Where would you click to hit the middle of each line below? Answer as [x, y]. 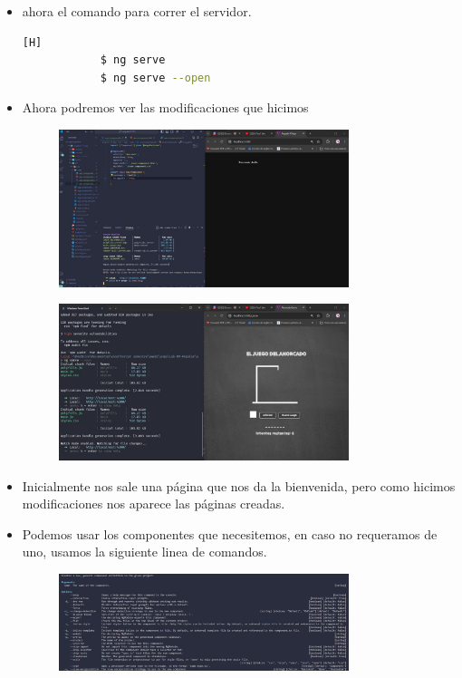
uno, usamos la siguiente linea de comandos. [144, 552]
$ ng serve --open [155, 77]
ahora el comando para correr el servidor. [137, 11]
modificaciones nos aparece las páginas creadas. [154, 504]
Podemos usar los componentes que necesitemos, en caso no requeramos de [230, 533]
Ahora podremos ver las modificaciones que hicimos [165, 107]
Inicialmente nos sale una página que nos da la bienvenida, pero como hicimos [239, 485]
